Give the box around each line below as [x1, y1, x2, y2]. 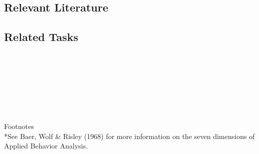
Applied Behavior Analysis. [4, 140, 88, 151]
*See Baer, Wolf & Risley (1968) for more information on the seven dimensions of [4, 130, 255, 141]
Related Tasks [4, 29, 78, 44]
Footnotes [4, 121, 34, 131]
